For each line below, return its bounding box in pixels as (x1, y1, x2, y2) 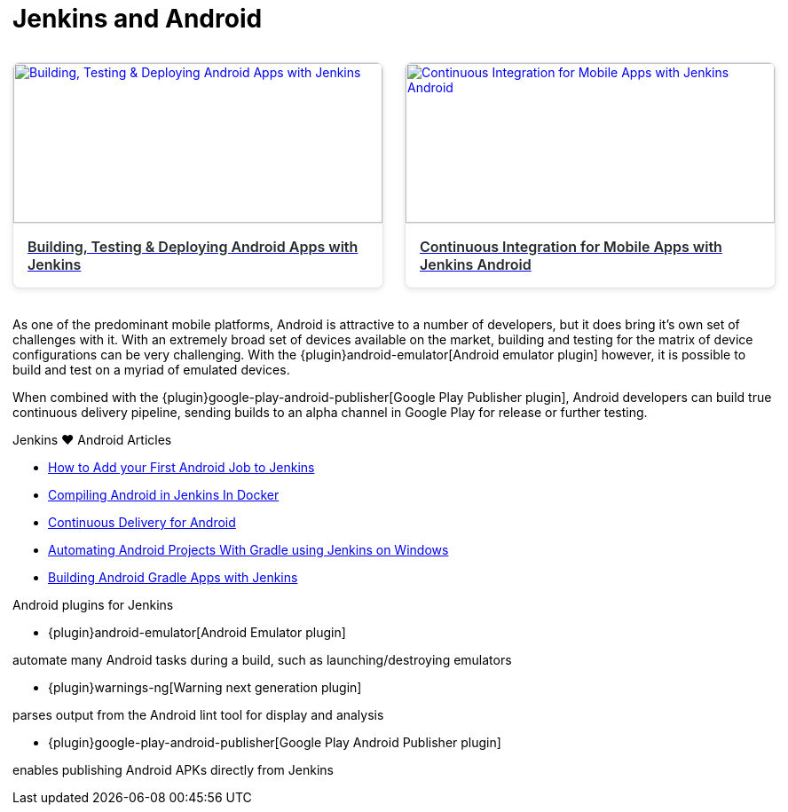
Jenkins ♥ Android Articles (12, 432, 172, 447)
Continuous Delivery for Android (48, 515, 236, 530)
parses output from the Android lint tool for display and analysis (12, 707, 384, 722)
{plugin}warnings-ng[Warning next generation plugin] (48, 680, 362, 695)
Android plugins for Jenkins (12, 597, 174, 612)
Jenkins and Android (12, 4, 263, 34)
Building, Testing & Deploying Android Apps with (28, 238, 359, 256)
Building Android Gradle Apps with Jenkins (48, 570, 298, 585)
